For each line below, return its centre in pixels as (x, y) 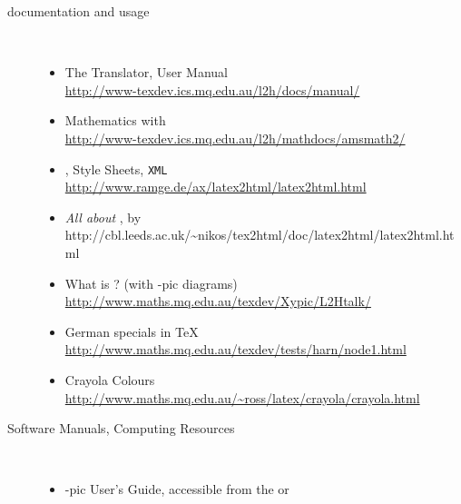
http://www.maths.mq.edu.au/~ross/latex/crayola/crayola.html (242, 397)
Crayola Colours (110, 379)
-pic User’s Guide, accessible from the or (177, 489)
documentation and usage (78, 11)
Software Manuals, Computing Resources (121, 428)
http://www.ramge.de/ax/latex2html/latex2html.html (216, 187)
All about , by (103, 217)
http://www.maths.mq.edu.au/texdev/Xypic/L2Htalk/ (218, 301)
